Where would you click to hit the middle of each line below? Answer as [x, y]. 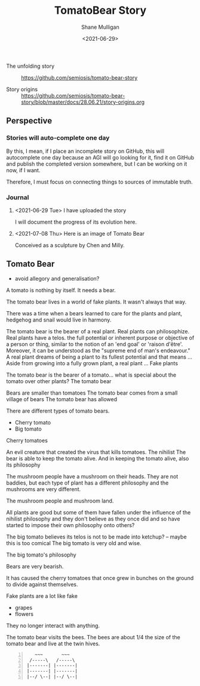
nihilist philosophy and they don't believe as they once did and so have [93, 519]
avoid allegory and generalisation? [57, 278]
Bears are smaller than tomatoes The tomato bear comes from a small [92, 393]
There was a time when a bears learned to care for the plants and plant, [94, 313]
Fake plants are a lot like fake [42, 596]
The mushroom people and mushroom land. [60, 501]
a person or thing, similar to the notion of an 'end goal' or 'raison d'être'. [95, 344]
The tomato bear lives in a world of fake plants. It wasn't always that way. [96, 302]
